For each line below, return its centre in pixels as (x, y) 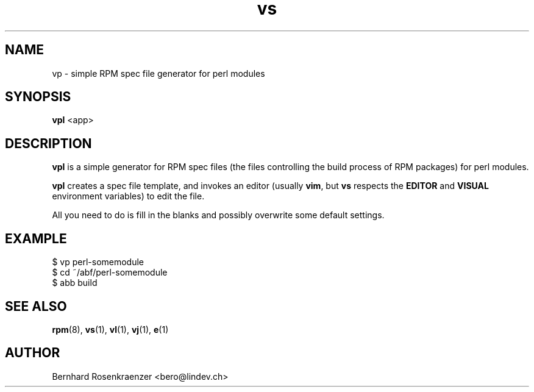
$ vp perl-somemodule (98, 262)
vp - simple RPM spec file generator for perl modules (158, 73)
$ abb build (75, 283)
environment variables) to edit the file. (128, 196)
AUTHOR (33, 353)
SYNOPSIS (38, 97)
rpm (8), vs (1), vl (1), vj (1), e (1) (110, 329)
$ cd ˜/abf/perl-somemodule (110, 273)
